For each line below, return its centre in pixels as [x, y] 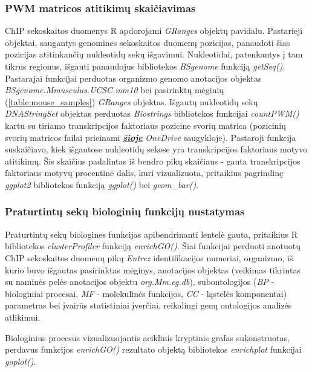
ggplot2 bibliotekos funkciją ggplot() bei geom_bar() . [102, 184]
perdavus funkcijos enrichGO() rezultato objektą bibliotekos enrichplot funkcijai [153, 349]
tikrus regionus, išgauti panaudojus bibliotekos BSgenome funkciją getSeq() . [145, 66]
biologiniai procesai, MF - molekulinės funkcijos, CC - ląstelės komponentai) [146, 293]
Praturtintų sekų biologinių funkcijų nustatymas [125, 211]
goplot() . [21, 361]
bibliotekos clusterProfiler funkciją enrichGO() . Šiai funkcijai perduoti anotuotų [153, 246]
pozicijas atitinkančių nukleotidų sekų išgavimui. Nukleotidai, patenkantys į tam [154, 54]
